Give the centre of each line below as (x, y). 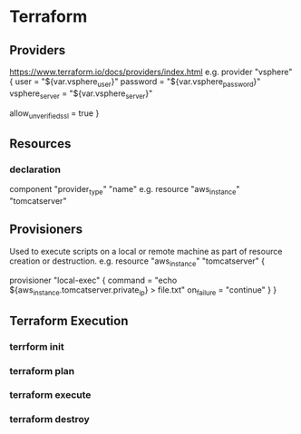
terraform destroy (50, 420)
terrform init (37, 346)
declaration (35, 169)
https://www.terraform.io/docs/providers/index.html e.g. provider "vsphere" (151, 72)
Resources (40, 144)
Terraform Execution (69, 320)
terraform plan (42, 371)
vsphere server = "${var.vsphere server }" (81, 94)
